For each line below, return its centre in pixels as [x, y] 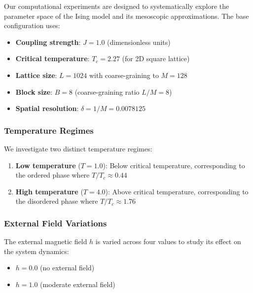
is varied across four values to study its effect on [168, 241]
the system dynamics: [36, 251]
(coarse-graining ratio [107, 92]
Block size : [34, 92]
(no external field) [67, 268]
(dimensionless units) [139, 42]
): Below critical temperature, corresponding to [174, 165]
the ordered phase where [53, 175]
